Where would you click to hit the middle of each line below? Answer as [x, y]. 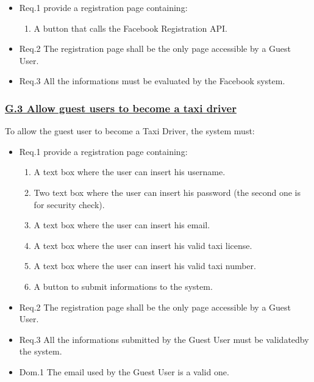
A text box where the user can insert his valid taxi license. [143, 245]
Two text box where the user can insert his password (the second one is [167, 192]
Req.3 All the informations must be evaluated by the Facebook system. [152, 81]
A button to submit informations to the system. [123, 286]
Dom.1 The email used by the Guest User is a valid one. [124, 371]
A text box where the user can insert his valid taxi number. [145, 266]
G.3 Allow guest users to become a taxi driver [121, 108]
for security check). [69, 204]
